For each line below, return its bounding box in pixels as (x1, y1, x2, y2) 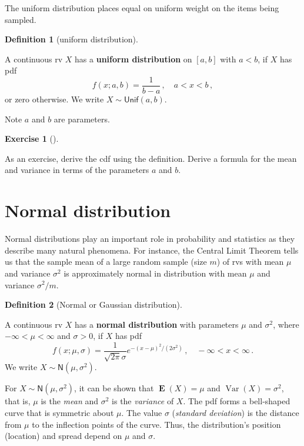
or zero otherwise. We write (5, 93, 104, 105)
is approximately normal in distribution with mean (64, 267, 247, 279)
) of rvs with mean (216, 255, 284, 268)
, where (273, 318, 299, 330)
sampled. (5, 13, 36, 25)
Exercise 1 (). (5, 132, 59, 145)
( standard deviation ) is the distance (172, 406, 299, 418)
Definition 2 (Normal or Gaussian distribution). (5, 298, 182, 311)
